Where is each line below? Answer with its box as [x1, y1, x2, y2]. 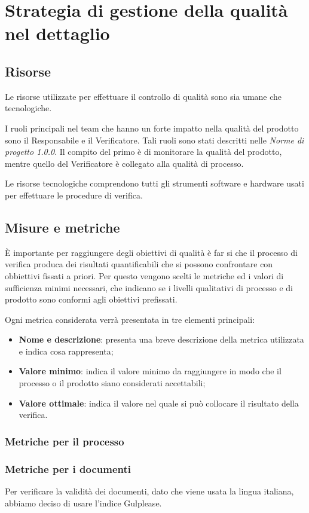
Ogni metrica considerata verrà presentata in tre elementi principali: [5, 313, 255, 325]
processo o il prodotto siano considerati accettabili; [19, 377, 206, 389]
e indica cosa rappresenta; [19, 344, 114, 357]
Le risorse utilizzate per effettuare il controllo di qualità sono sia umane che [5, 90, 282, 102]
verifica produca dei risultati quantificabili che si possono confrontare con [5, 258, 273, 270]
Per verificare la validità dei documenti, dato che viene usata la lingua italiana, [5, 484, 294, 497]
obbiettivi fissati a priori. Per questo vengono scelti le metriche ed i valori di [5, 269, 284, 282]
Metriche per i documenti [5, 461, 131, 476]
